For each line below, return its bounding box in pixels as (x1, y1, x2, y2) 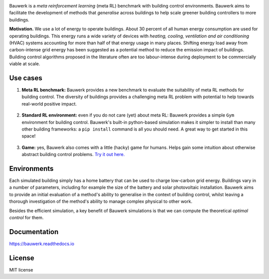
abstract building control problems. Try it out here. (21, 151, 125, 157)
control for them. (9, 215, 44, 221)
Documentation (9, 227, 59, 236)
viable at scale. (9, 61, 40, 67)
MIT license (9, 267, 33, 273)
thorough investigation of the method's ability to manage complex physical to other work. (9, 198, 193, 204)
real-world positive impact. (21, 101, 77, 107)
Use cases (9, 74, 42, 82)
